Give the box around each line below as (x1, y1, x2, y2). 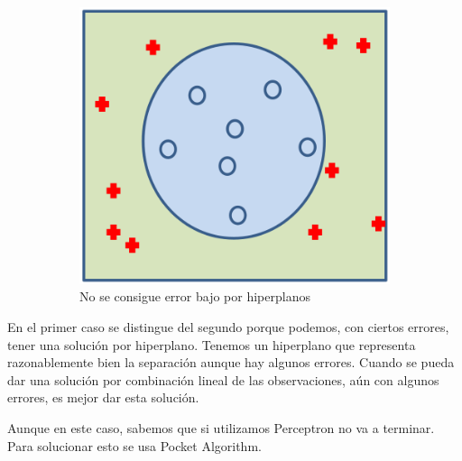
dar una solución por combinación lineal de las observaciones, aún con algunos (7, 370, 439, 389)
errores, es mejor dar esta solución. (7, 388, 199, 407)
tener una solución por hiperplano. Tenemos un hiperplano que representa (7, 335, 416, 354)
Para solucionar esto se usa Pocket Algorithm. (7, 436, 262, 455)
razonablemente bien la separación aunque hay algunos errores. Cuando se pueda (7, 353, 455, 372)
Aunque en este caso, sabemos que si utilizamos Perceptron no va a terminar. (7, 418, 435, 437)
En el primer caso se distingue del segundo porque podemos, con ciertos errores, (7, 317, 449, 336)
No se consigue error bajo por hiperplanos (79, 287, 310, 306)
